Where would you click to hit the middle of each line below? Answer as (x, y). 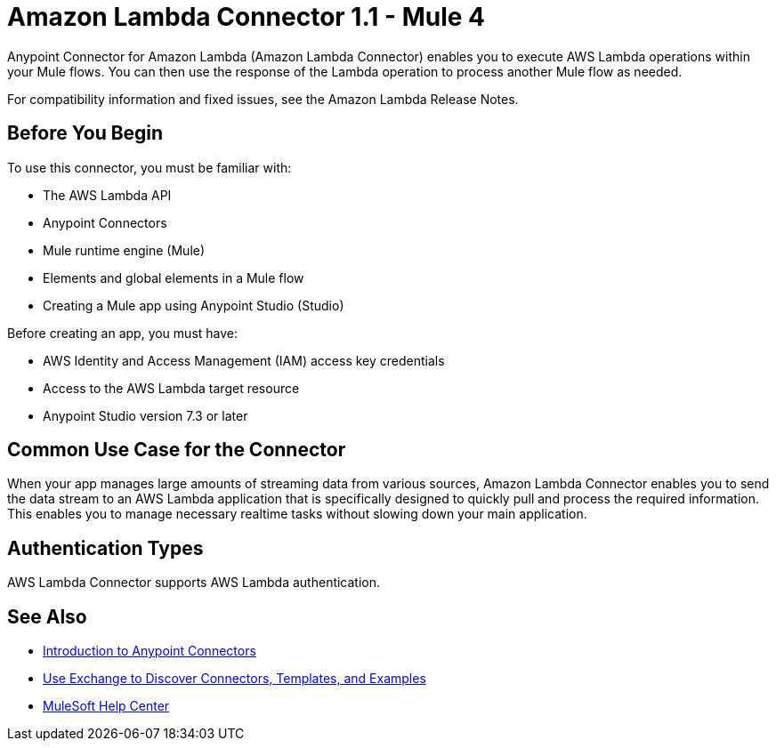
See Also (47, 616)
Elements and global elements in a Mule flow (174, 277)
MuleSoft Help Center (106, 706)
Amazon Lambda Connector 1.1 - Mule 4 (247, 17)
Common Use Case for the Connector (177, 450)
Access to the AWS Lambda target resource (171, 388)
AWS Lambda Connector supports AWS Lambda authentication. (194, 583)
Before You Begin (85, 133)
